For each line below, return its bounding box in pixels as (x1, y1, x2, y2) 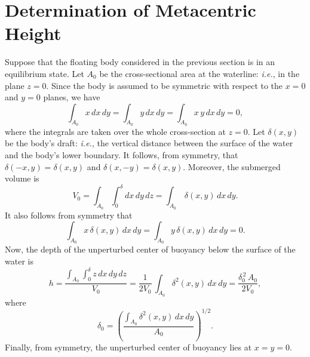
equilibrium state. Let (5, 67, 84, 79)
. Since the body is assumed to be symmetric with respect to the (46, 79, 283, 91)
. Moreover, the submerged (183, 160, 281, 173)
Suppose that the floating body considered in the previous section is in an (5, 56, 275, 68)
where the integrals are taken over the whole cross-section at (5, 125, 226, 137)
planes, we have (43, 91, 100, 103)
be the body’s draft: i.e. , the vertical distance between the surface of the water (5, 137, 293, 149)
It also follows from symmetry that (5, 208, 133, 221)
